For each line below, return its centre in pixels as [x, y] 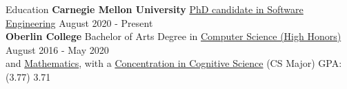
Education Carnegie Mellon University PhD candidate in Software [155, 9]
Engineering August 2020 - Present [79, 22]
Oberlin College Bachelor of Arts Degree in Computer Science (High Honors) [173, 36]
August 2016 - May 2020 [57, 49]
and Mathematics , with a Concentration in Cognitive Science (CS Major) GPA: [174, 63]
